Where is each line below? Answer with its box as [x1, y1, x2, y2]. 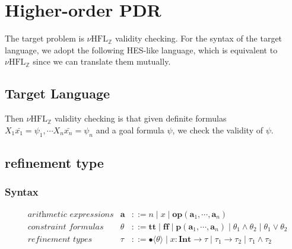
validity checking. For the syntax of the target [115, 32, 283, 44]
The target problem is [5, 32, 84, 44]
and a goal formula [96, 123, 164, 136]
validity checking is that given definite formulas [54, 112, 227, 124]
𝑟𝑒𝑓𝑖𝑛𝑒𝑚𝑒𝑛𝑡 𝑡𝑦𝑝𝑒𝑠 [27, 235, 93, 244]
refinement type [5, 153, 104, 171]
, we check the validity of [172, 123, 264, 136]
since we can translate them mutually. [33, 55, 171, 68]
